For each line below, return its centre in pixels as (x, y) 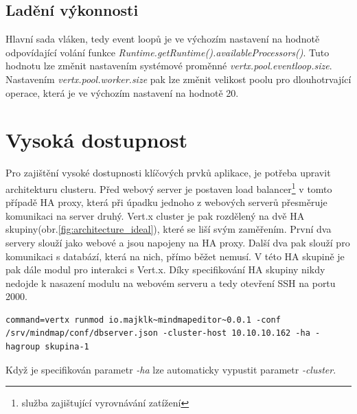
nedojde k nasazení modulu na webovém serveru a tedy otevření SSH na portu (171, 283)
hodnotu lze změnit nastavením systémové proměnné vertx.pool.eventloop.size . (169, 66)
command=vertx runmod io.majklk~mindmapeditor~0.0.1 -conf (143, 320)
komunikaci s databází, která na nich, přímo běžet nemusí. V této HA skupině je (175, 256)
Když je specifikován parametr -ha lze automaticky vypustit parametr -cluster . (171, 369)
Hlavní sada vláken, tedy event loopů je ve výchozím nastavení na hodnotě (163, 39)
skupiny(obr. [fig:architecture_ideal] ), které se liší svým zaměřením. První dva (169, 229)
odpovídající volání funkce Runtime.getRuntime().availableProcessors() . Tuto (168, 52)
